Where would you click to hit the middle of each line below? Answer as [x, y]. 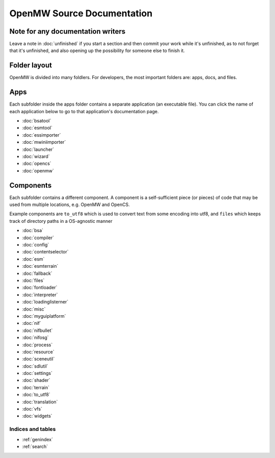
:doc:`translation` [40, 402]
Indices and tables [33, 429]
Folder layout [31, 66]
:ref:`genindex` [38, 439]
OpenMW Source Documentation [81, 13]
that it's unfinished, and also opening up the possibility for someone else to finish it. [97, 50]
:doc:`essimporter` [42, 135]
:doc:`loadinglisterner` [45, 302]
